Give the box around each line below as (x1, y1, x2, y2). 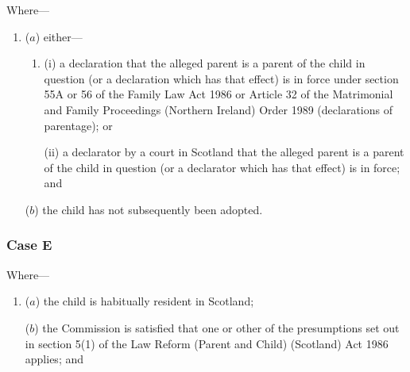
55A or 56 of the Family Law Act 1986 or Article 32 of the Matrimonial (44, 86, 393, 102)
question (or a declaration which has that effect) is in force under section (44, 70, 399, 86)
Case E (6, 235, 52, 255)
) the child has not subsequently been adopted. (34, 201, 263, 217)
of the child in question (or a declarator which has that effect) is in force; (44, 159, 400, 175)
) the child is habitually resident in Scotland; (35, 293, 254, 309)
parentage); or (44, 117, 113, 133)
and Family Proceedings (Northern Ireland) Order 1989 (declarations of (44, 101, 393, 117)
